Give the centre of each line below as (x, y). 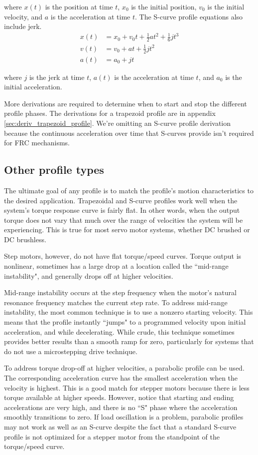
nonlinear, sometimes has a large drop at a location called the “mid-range (116, 266)
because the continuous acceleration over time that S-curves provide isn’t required (129, 133)
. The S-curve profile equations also (189, 16)
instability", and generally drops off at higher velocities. (89, 275)
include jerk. (23, 26)
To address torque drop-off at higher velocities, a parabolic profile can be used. (124, 368)
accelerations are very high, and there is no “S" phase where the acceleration (121, 407)
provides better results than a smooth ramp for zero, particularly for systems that (129, 341)
